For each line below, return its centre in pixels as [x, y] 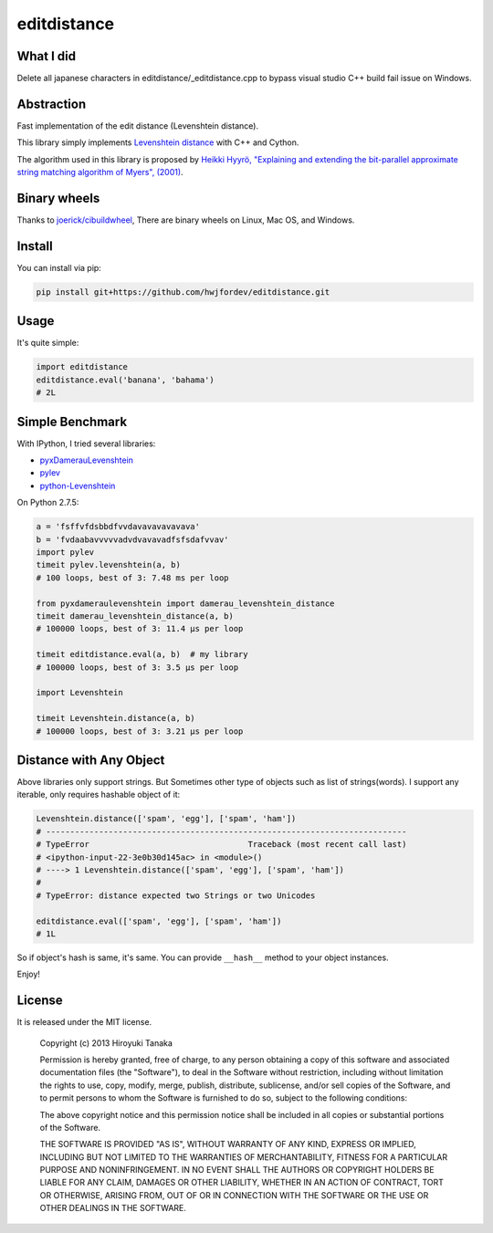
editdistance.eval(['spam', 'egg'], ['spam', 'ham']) [159, 921]
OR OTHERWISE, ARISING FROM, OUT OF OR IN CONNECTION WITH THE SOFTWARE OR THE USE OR [234, 1195]
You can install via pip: [59, 267]
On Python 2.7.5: [48, 503]
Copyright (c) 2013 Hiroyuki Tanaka [106, 1043]
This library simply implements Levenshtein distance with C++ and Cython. [158, 142]
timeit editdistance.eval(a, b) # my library [142, 654]
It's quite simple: [48, 343]
